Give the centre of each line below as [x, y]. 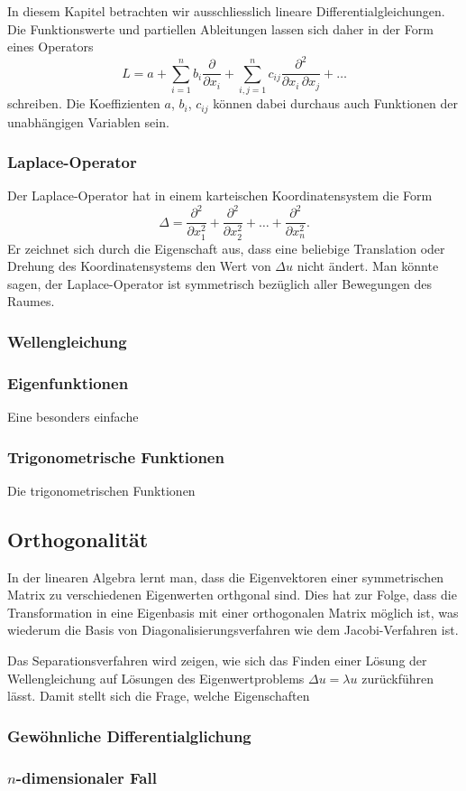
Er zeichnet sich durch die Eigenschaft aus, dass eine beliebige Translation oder [226, 248]
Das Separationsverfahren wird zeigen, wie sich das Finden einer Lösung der [217, 660]
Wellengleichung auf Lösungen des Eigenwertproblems [156, 678]
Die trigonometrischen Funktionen [101, 490]
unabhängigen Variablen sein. [88, 121]
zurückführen [398, 678]
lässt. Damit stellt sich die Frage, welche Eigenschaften [159, 696]
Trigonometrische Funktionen [116, 456]
